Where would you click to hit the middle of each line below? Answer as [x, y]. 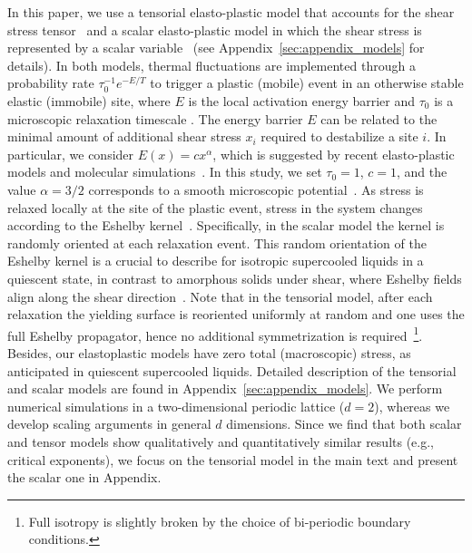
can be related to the [379, 118]
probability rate [51, 83]
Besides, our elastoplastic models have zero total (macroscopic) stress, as [209, 352]
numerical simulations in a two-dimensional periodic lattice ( [176, 406]
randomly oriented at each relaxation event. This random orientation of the [217, 243]
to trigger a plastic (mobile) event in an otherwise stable [307, 83]
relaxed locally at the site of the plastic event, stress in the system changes [215, 207]
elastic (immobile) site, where [89, 100]
